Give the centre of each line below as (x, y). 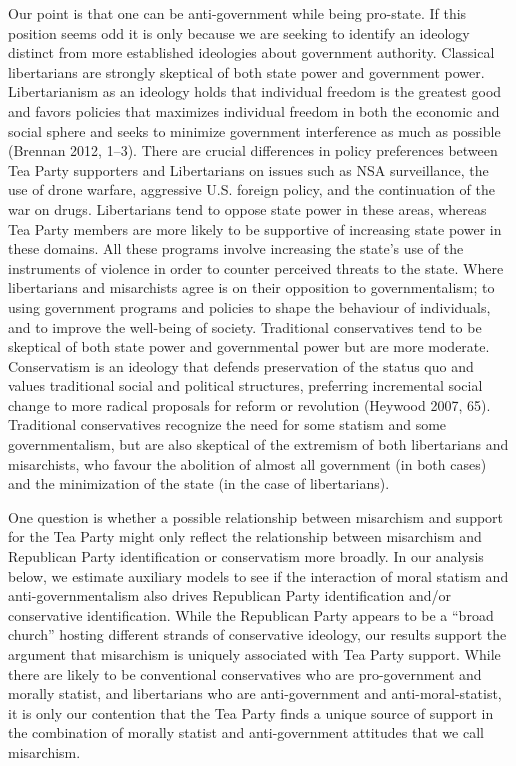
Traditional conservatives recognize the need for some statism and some (227, 424)
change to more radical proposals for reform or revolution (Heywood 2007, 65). (249, 404)
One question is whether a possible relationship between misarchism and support (256, 516)
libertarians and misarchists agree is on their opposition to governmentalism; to (251, 287)
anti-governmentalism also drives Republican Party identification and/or (229, 595)
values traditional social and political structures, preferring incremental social (245, 385)
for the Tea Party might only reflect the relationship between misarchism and (245, 536)
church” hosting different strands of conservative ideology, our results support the (257, 634)
